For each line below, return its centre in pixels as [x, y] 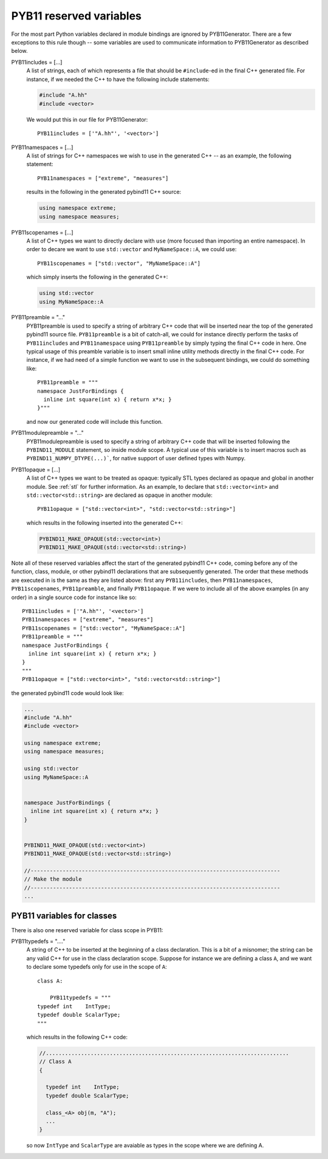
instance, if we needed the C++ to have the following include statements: [118, 79]
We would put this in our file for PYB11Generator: [87, 119]
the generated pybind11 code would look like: [67, 693]
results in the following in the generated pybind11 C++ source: [104, 192]
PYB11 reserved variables [77, 16]
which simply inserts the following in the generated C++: [97, 277]
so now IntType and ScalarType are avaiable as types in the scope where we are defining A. [145, 1146]
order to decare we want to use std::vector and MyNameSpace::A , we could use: [132, 249]
